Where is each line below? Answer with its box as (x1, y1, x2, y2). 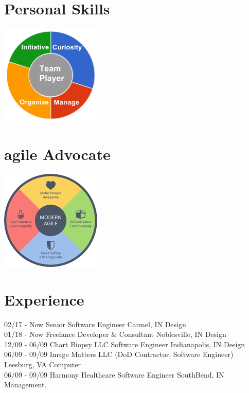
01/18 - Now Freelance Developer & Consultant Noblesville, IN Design (4, 329, 226, 340)
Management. (4, 379, 47, 390)
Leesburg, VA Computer (4, 359, 81, 369)
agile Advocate (4, 143, 111, 164)
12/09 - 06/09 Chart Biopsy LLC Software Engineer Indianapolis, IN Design (4, 338, 245, 349)
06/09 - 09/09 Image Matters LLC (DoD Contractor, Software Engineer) (4, 349, 234, 360)
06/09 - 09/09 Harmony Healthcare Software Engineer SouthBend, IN (4, 369, 224, 380)
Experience (4, 289, 84, 310)
